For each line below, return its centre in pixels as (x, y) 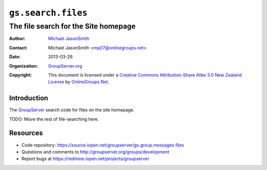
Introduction (29, 98)
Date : (15, 57)
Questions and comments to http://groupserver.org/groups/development (95, 152)
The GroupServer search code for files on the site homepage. (72, 110)
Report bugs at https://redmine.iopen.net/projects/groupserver (85, 159)
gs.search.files (48, 13)
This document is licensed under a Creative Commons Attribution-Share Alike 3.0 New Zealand (145, 75)
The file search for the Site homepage (72, 26)
